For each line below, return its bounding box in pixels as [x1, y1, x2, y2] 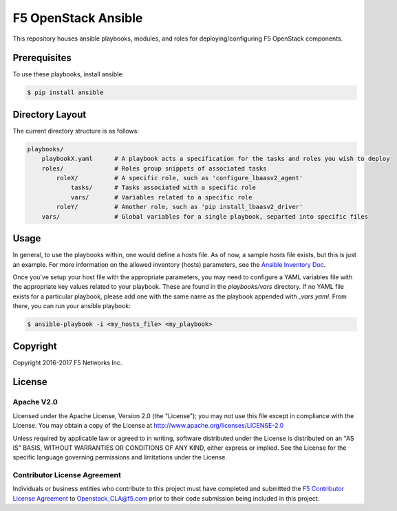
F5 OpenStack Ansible [12, 10, 143, 25]
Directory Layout [12, 109, 87, 120]
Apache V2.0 [12, 398, 58, 407]
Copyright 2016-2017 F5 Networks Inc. [12, 358, 122, 367]
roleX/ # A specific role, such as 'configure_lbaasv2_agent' [56, 174, 303, 182]
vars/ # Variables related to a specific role [70, 193, 253, 201]
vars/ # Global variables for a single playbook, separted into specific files [41, 213, 368, 220]
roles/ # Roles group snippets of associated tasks [41, 164, 267, 172]
